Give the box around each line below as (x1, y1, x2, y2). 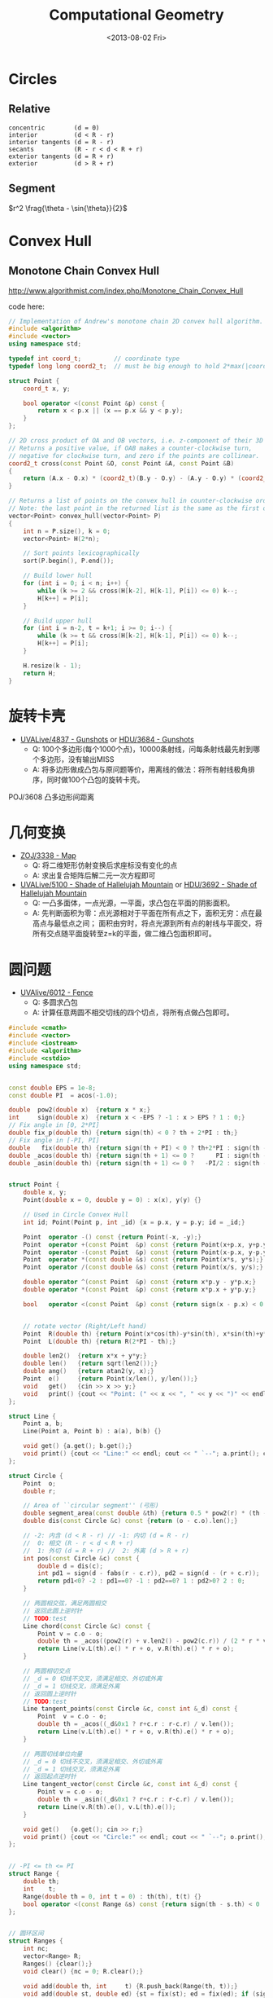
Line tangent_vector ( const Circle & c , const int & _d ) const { (23, 1780, 238, 1789)
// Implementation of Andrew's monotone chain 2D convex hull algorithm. (8, 317, 264, 325)
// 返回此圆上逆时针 (23, 1607, 83, 1615)
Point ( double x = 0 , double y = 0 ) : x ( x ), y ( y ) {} (23, 1196, 201, 1204)
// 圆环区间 (8, 1930, 45, 1938)
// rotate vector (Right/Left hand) (23, 1322, 148, 1330)
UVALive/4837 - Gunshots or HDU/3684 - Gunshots (19, 734, 195, 744)
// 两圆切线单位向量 (23, 1749, 83, 1758)
